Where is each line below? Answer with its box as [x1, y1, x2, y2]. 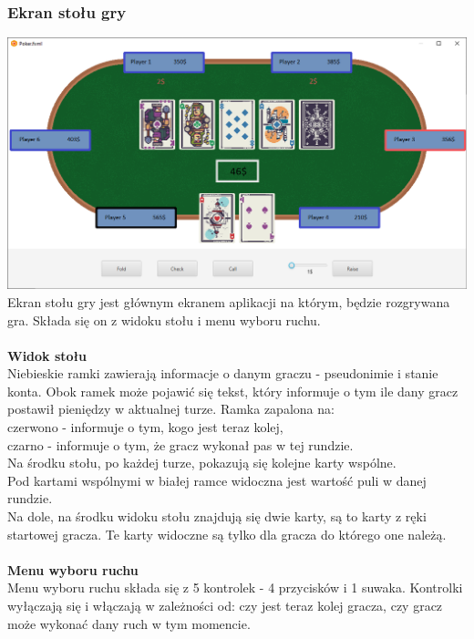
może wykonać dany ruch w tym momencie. [7, 613, 251, 633]
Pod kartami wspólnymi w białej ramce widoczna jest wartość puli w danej [7, 470, 427, 490]
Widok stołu [7, 345, 87, 365]
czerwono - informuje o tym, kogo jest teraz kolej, [7, 417, 283, 437]
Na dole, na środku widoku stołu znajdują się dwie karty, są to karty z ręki [7, 507, 427, 526]
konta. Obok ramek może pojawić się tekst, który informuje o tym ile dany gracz [7, 381, 459, 400]
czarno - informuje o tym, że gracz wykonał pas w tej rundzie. [7, 435, 354, 454]
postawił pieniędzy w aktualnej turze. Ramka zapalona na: [7, 399, 335, 418]
